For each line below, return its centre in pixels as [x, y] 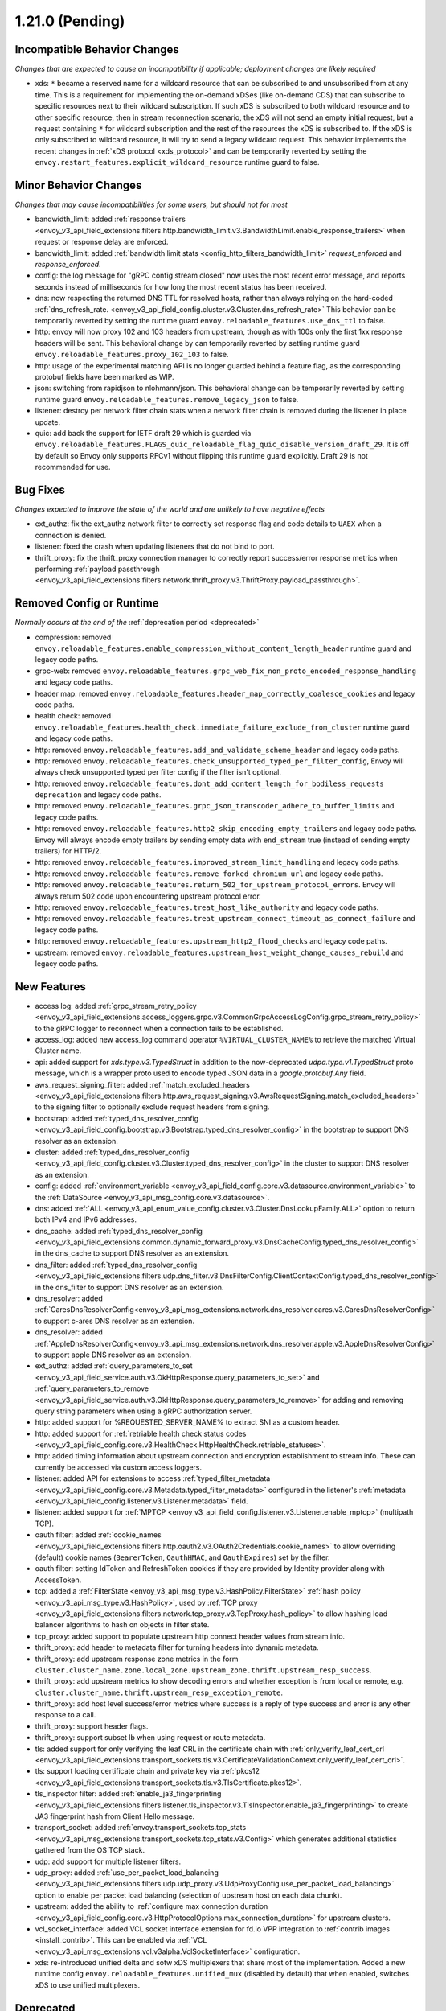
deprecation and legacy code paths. [98, 795]
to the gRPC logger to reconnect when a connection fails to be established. [160, 1028]
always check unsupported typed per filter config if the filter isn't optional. [158, 772]
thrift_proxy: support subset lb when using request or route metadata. [150, 1738]
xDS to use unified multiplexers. [88, 1985]
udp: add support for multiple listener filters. [108, 1861]
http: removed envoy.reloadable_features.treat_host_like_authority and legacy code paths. [207, 907]
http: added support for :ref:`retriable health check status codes [141, 1433]
